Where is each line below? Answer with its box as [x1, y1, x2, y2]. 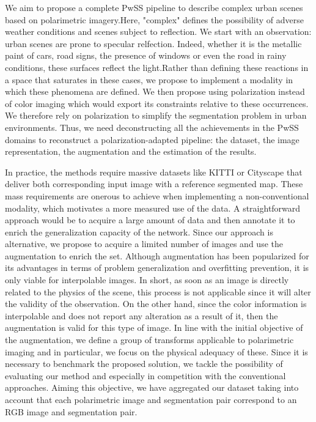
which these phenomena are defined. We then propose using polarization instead [5, 85, 305, 98]
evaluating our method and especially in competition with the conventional [5, 369, 286, 382]
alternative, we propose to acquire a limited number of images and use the [5, 237, 283, 250]
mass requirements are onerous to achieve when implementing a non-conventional [5, 189, 309, 202]
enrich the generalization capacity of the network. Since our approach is [5, 225, 273, 238]
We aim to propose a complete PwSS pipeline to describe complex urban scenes [5, 1, 303, 13]
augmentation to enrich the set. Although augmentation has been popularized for [5, 249, 309, 262]
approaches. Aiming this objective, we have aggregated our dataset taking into [5, 381, 299, 394]
